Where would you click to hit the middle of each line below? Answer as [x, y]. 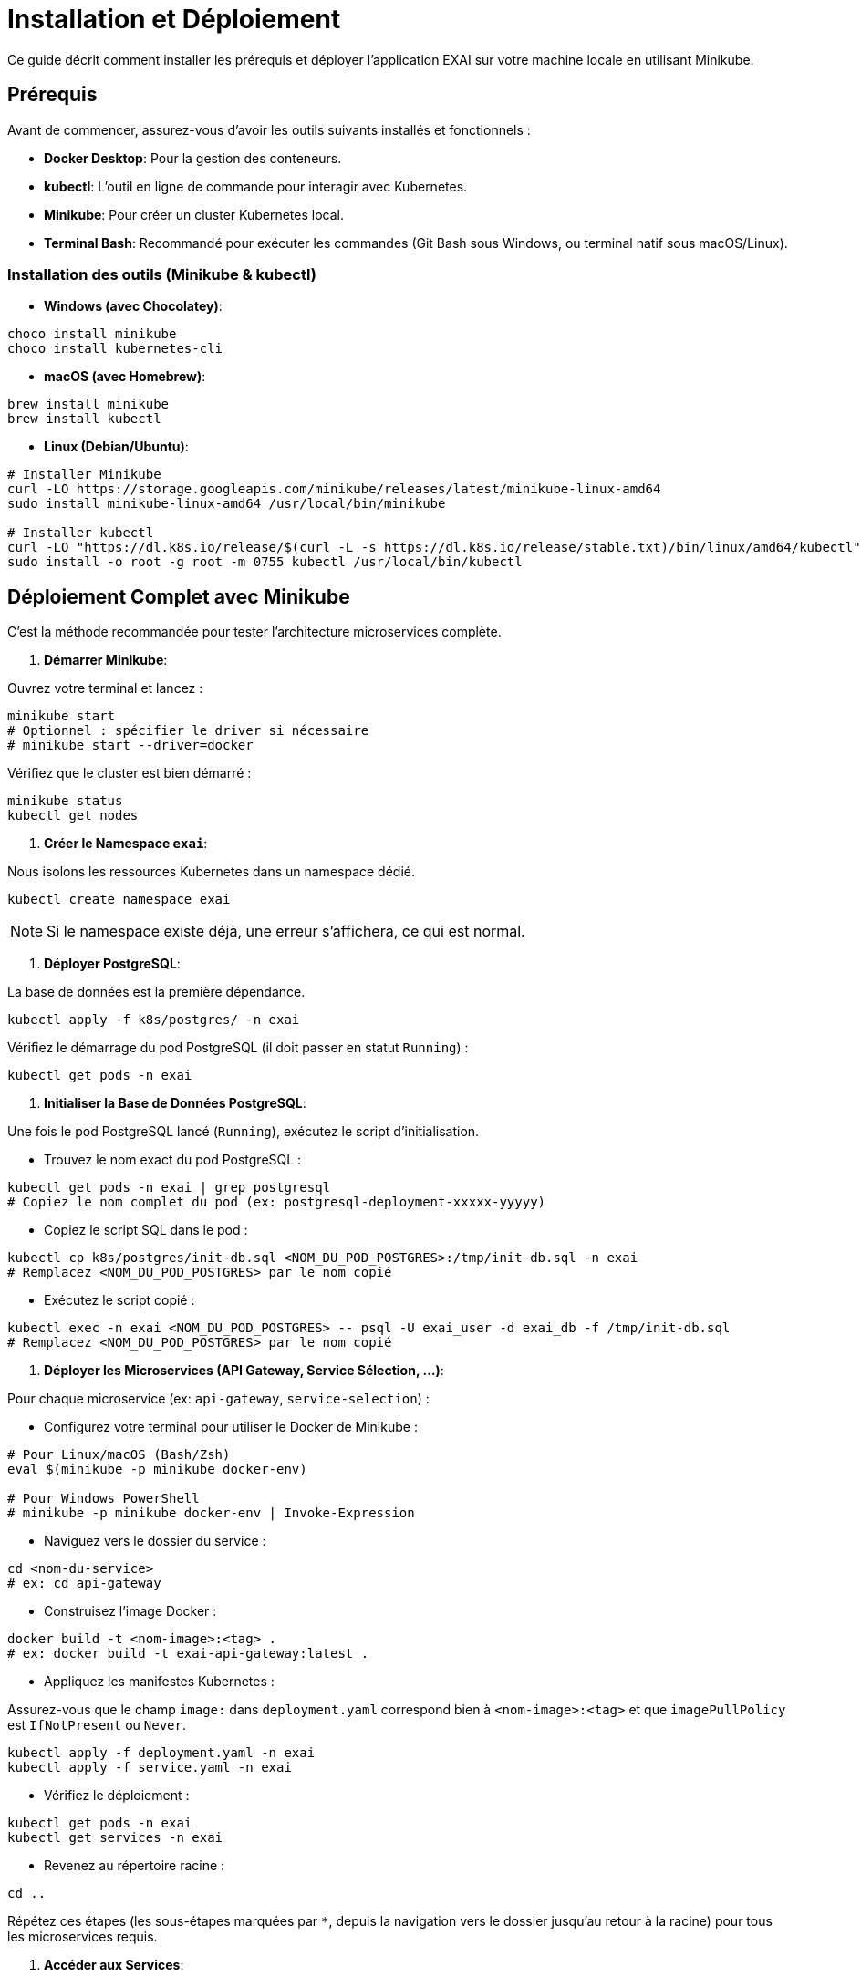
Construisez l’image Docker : [130, 1611]
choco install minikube [92, 334]
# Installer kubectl [81, 533]
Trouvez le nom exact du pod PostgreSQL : [173, 1160]
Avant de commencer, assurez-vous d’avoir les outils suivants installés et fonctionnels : [269, 129]
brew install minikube [88, 404]
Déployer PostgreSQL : [112, 964]
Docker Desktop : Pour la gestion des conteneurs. [193, 158]
